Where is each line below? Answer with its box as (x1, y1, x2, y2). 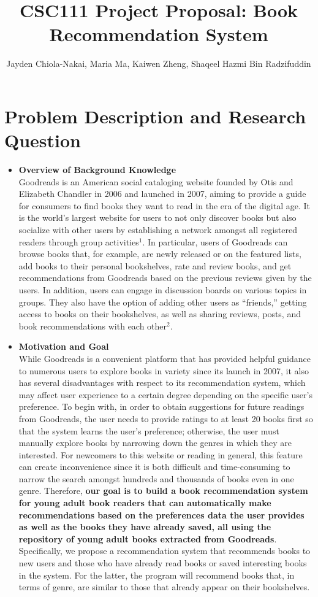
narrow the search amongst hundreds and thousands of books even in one (18, 472, 294, 485)
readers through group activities (18, 235, 139, 248)
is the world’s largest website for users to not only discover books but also (18, 211, 297, 224)
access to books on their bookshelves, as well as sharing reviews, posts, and (18, 307, 301, 320)
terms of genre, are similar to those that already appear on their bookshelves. (18, 580, 310, 593)
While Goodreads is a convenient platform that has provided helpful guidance (18, 352, 311, 364)
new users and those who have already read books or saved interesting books (18, 557, 307, 569)
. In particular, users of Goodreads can (142, 235, 288, 248)
